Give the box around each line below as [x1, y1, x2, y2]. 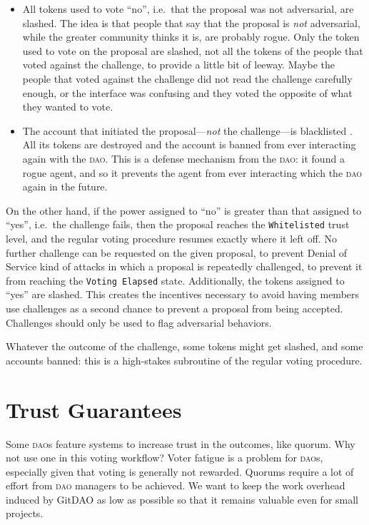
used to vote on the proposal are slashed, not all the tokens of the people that [22, 43, 363, 58]
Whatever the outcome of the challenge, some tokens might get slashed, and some [6, 339, 363, 354]
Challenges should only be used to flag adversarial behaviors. [6, 315, 272, 330]
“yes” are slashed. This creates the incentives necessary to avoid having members [6, 287, 360, 302]
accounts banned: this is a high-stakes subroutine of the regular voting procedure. [6, 352, 363, 367]
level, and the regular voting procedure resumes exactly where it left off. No [6, 230, 337, 245]
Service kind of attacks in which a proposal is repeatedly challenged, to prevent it [6, 259, 363, 274]
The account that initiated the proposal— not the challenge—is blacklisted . [22, 123, 353, 138]
